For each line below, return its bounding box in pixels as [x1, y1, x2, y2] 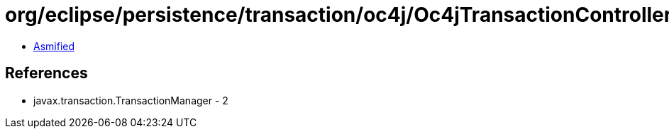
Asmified [33, 39, 75, 52]
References [5, 64, 88, 83]
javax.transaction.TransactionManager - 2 [33, 94, 228, 106]
